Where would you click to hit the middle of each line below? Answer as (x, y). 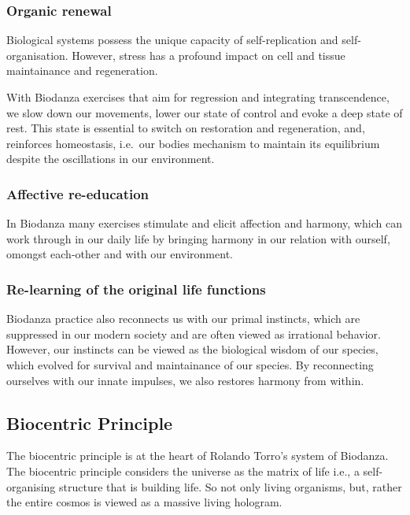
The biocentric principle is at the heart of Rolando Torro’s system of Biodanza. (198, 456)
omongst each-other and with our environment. (120, 254)
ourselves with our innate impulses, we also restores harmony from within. (185, 380)
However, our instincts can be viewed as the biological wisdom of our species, (192, 349)
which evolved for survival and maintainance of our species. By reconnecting (190, 364)
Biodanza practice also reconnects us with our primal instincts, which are (183, 319)
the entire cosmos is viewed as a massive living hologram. (144, 502)
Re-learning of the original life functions (136, 289)
